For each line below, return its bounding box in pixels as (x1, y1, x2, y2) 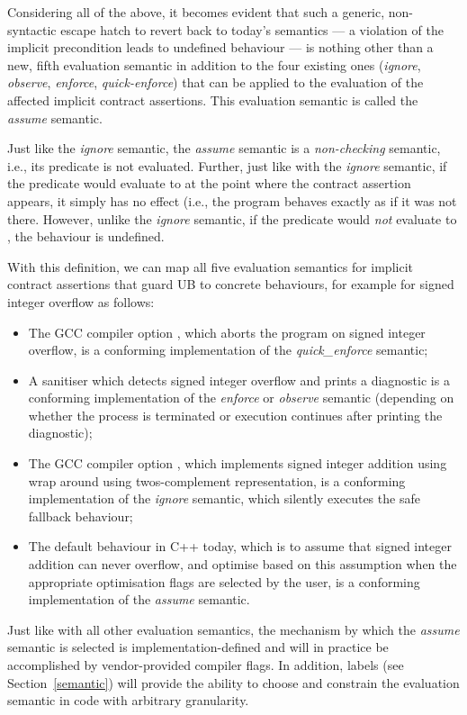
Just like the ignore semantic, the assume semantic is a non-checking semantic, (7, 139, 441, 158)
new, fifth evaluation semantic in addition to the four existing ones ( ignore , (7, 55, 421, 74)
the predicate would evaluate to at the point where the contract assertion (7, 174, 411, 193)
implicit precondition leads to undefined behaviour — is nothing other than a (7, 38, 434, 57)
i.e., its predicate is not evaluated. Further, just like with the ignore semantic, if (7, 156, 447, 175)
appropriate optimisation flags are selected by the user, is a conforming (28, 572, 420, 591)
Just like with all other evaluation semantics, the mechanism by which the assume (7, 620, 460, 638)
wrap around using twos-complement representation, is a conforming (28, 471, 406, 490)
